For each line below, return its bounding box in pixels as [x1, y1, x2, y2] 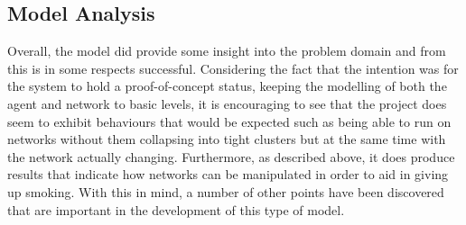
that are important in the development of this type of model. [7, 200, 345, 219]
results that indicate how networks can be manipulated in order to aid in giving [7, 165, 449, 184]
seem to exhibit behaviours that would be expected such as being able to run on [7, 112, 452, 130]
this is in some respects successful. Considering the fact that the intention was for [7, 58, 459, 77]
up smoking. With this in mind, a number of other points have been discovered [7, 182, 444, 201]
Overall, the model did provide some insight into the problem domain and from [7, 41, 446, 60]
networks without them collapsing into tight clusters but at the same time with [7, 130, 446, 148]
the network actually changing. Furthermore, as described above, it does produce [7, 147, 455, 166]
